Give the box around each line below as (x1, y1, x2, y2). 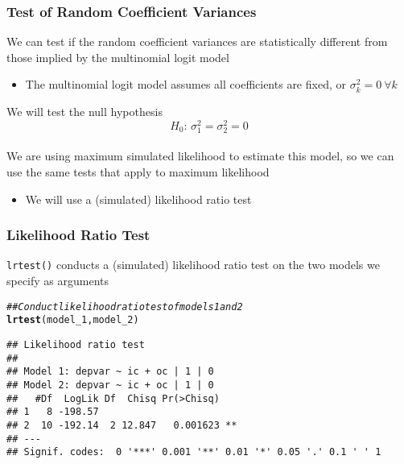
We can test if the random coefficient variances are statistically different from (6, 33, 388, 50)
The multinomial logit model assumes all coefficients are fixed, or (25, 76, 346, 93)
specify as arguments (6, 272, 109, 289)
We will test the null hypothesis (6, 103, 163, 119)
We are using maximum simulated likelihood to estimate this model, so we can (6, 147, 394, 164)
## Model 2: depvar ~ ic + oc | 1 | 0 (6, 379, 214, 391)
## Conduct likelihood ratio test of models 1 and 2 (6, 300, 243, 313)
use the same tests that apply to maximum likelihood (6, 164, 270, 180)
